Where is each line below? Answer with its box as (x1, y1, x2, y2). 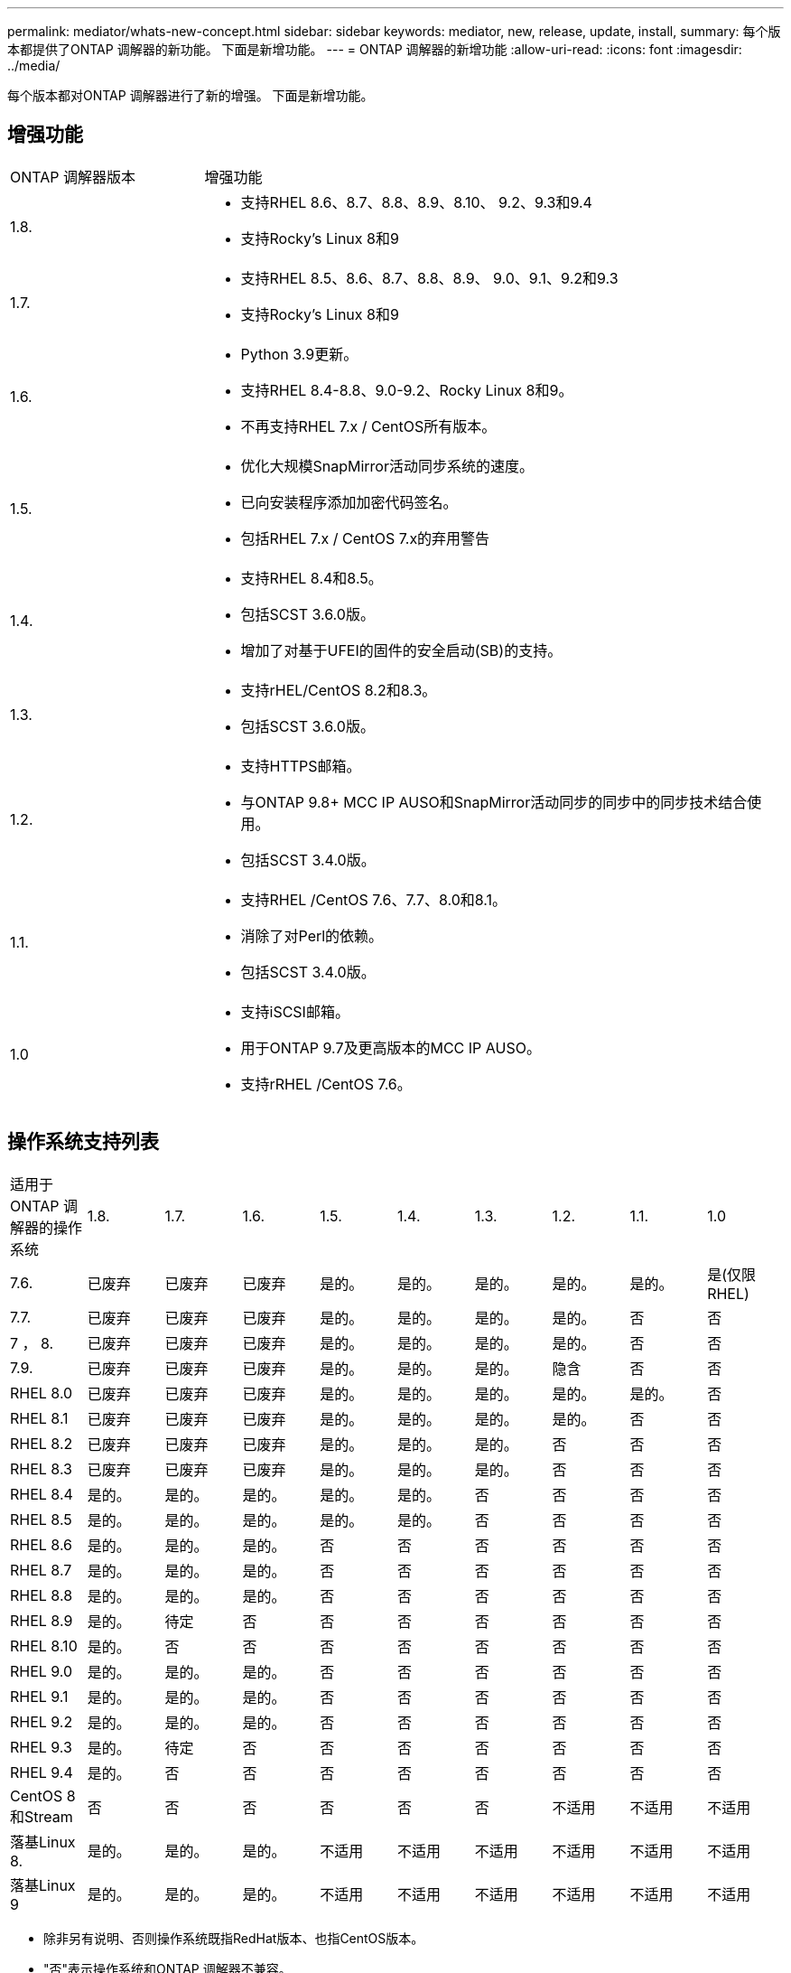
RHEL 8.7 (10, 1560, 72, 1579)
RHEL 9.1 (10, 1687, 69, 1706)
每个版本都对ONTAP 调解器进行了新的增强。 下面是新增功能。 (7, 88, 374, 103)
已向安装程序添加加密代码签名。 (240, 492, 458, 511)
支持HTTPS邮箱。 (240, 756, 361, 775)
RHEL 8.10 (10, 1636, 78, 1655)
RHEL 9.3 (10, 1737, 72, 1756)
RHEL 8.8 (10, 1585, 73, 1604)
